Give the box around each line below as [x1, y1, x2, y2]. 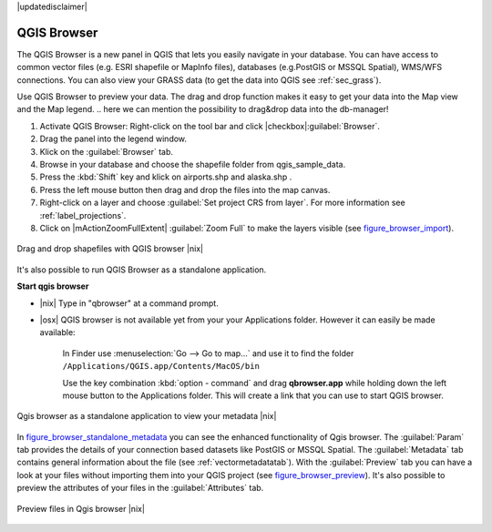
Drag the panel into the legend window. [39, 133, 187, 145]
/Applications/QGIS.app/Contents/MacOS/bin [62, 361, 260, 372]
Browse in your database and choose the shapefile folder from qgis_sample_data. [39, 159, 346, 170]
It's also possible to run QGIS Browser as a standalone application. [16, 264, 267, 275]
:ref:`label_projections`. [39, 210, 127, 220]
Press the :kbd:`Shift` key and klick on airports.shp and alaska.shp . [39, 171, 292, 182]
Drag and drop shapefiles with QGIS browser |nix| [16, 243, 204, 254]
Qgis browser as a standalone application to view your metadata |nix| [16, 411, 277, 422]
